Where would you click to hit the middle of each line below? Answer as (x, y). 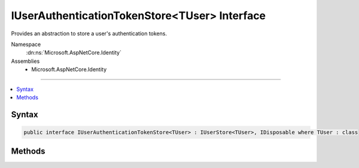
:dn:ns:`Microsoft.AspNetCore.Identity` (74, 53)
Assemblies (25, 61)
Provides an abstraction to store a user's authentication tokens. (89, 33)
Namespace (26, 44)
